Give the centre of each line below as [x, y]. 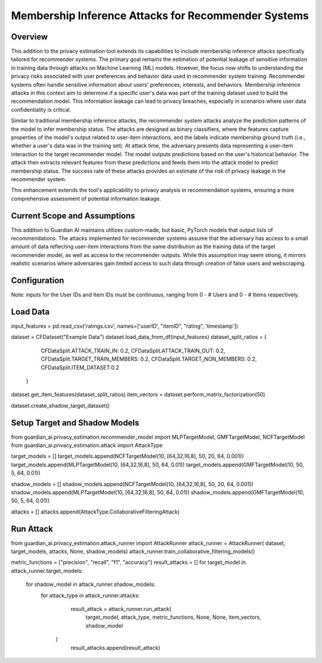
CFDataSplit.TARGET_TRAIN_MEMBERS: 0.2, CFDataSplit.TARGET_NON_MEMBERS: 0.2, [149, 359]
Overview [30, 37]
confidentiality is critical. [41, 109]
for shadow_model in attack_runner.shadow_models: [91, 584]
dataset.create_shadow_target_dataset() [60, 405]
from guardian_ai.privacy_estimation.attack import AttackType [87, 445]
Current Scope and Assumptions [73, 216]
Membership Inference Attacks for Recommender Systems [160, 16]
